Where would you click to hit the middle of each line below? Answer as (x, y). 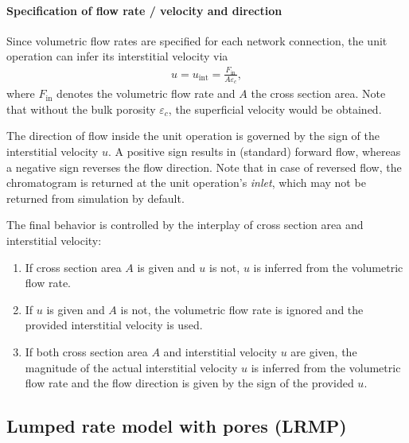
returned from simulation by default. (95, 198)
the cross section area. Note (318, 93)
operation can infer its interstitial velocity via (117, 56)
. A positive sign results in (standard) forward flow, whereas (254, 151)
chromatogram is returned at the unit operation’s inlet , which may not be (186, 183)
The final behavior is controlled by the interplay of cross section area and (185, 225)
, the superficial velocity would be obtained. (275, 109)
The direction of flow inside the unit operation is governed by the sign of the (193, 136)
